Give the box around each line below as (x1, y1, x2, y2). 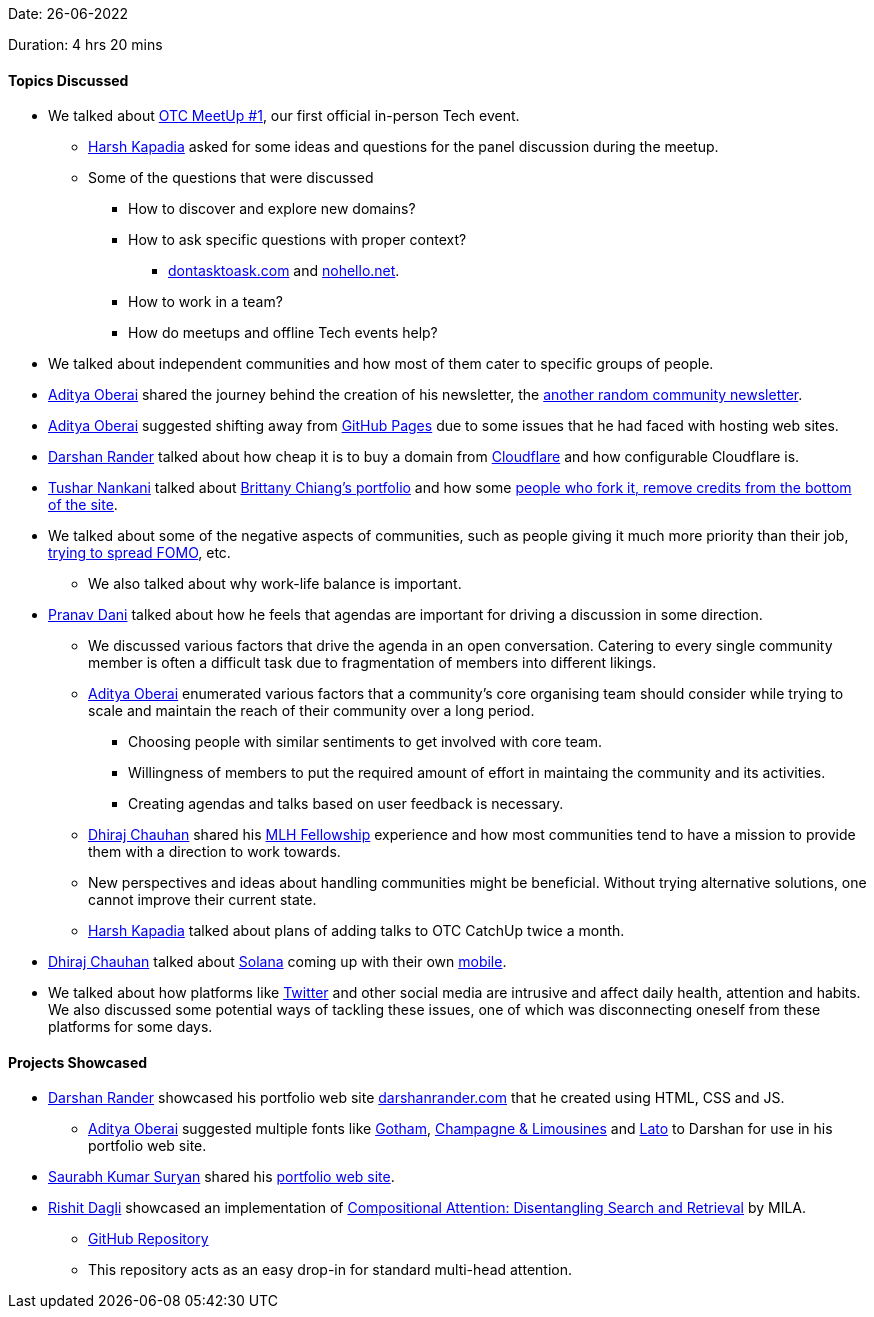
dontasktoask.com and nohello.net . (168, 262, 400, 280)
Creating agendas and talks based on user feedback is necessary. (128, 795, 564, 813)
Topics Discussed (8, 71, 129, 89)
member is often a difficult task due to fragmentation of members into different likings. (88, 654, 657, 672)
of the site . (48, 496, 118, 514)
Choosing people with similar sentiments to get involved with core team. (128, 733, 603, 751)
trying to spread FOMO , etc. (48, 544, 231, 562)
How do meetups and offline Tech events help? (128, 324, 438, 342)
